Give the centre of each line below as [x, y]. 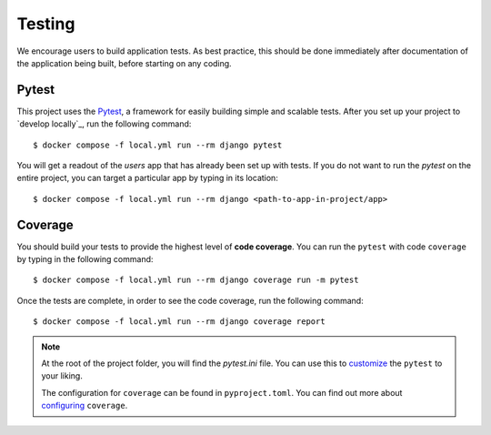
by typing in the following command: [85, 259]
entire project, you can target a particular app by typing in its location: [148, 178]
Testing [46, 24]
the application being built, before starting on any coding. [124, 63]
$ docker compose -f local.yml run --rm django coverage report [180, 322]
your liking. [62, 376]
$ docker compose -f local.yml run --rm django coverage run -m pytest [196, 280]
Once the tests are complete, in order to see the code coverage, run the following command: [190, 300]
